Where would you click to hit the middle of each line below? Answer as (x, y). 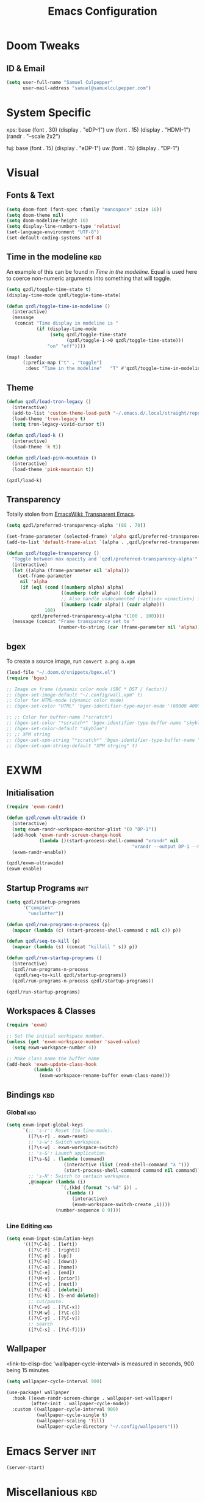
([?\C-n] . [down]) (53, 1261)
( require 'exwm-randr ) (35, 807)
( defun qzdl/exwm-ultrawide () (46, 818)
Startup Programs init (48, 888)
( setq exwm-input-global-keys (45, 1125)
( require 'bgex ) (27, 678)
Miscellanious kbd (52, 1492)
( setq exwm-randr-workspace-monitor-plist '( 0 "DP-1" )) (84, 829)
